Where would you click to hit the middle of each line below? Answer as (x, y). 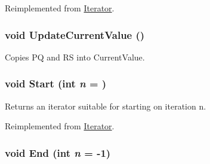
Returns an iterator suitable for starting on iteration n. (106, 106)
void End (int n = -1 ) (58, 152)
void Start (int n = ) (56, 83)
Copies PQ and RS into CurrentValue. (75, 57)
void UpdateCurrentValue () (75, 34)
